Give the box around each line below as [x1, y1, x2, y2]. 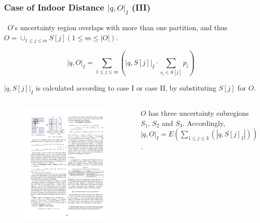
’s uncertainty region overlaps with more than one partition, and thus [13, 22, 228, 33]
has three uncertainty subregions [148, 108, 249, 118]
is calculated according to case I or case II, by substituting [36, 83, 217, 93]
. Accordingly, [182, 117, 225, 128]
